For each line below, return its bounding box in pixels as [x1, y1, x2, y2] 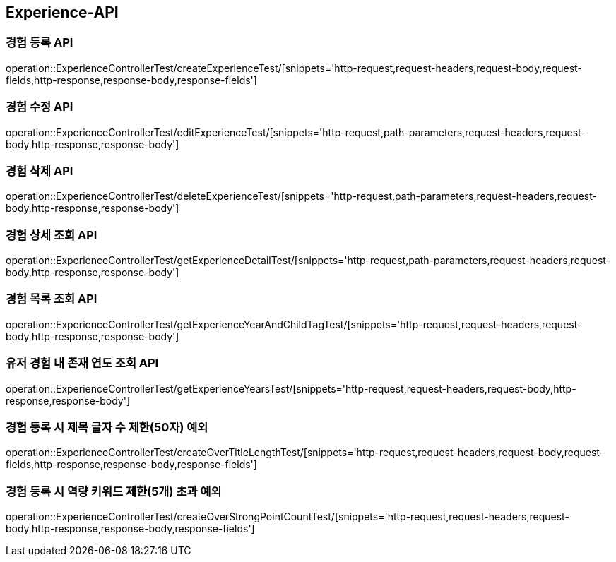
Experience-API [6, 4, 119, 21]
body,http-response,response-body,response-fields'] [6, 522, 255, 535]
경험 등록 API [6, 35, 73, 50]
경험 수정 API [6, 100, 73, 114]
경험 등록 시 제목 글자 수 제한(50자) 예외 [6, 419, 208, 434]
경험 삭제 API [6, 163, 73, 178]
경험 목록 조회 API [6, 292, 97, 306]
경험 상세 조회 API [6, 227, 97, 242]
